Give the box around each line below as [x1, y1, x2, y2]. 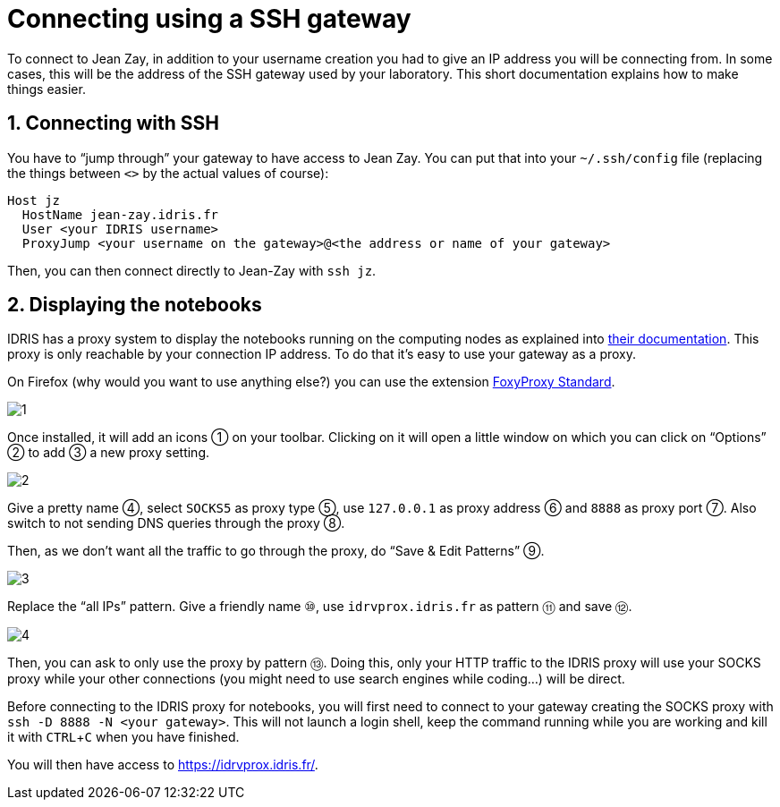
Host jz [7, 192, 61, 208]
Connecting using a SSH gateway [7, 4, 411, 34]
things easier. [7, 81, 86, 97]
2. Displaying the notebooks [7, 293, 262, 317]
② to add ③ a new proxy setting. [7, 445, 210, 461]
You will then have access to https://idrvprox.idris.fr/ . [7, 757, 318, 773]
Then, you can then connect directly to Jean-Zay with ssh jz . [7, 262, 377, 278]
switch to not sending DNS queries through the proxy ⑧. [7, 515, 345, 531]
